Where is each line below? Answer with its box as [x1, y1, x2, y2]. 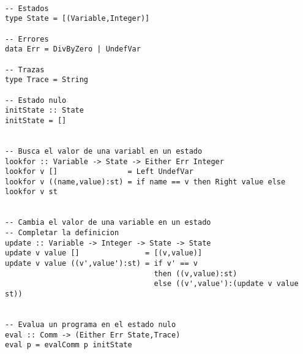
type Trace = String [5, 75, 89, 85]
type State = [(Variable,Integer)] [5, 14, 150, 23]
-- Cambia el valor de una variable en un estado [5, 218, 211, 227]
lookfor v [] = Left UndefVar [5, 167, 193, 176]
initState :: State [5, 106, 84, 115]
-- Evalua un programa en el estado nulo [5, 320, 176, 329]
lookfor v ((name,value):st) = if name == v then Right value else [5, 177, 286, 186]
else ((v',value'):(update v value [154, 279, 299, 288]
